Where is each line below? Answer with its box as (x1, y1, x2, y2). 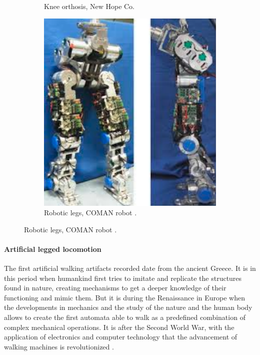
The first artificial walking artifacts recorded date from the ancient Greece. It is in (4, 263, 256, 273)
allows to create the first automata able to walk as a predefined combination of (4, 312, 245, 322)
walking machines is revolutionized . (4, 341, 114, 351)
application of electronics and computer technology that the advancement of (4, 331, 237, 342)
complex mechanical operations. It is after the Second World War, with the (4, 321, 234, 332)
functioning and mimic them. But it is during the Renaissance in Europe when (4, 292, 245, 302)
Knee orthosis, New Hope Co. (44, 1, 135, 11)
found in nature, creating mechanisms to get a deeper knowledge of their (4, 282, 226, 293)
